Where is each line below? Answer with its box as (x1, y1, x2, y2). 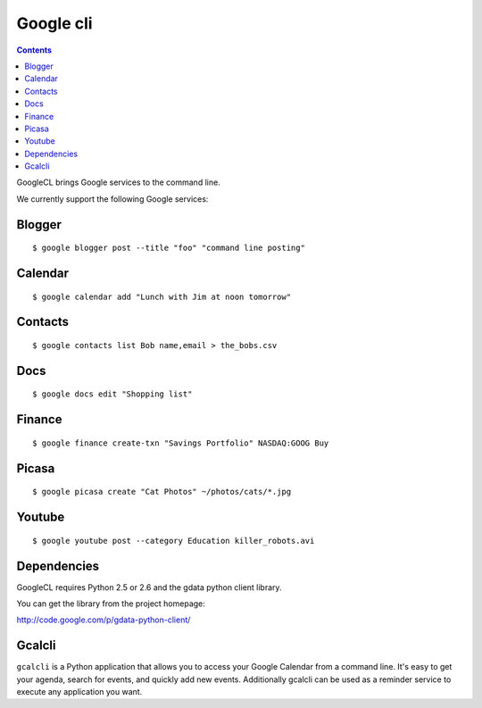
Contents (16, 45, 53, 55)
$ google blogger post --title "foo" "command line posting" (32, 243, 305, 254)
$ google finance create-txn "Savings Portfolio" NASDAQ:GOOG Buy (32, 437, 329, 448)
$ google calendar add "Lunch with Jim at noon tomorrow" (32, 291, 292, 302)
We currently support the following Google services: (16, 193, 209, 204)
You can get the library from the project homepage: (16, 598, 205, 609)
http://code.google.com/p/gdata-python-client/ (16, 614, 191, 625)
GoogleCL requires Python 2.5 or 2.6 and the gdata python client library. (16, 581, 282, 593)
